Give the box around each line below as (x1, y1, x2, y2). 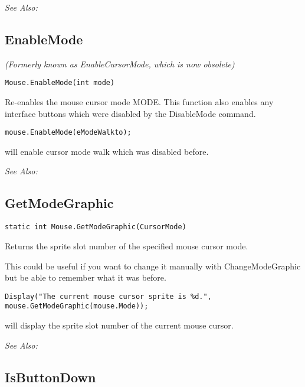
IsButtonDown (5, 368, 96, 386)
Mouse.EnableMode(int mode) (5, 79, 115, 87)
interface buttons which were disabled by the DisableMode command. (5, 107, 256, 119)
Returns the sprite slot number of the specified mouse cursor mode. (5, 239, 248, 252)
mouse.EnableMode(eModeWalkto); (5, 128, 132, 137)
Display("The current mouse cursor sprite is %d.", (5, 292, 212, 301)
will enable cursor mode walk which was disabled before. (5, 145, 209, 157)
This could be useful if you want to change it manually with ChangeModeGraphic (5, 259, 301, 272)
